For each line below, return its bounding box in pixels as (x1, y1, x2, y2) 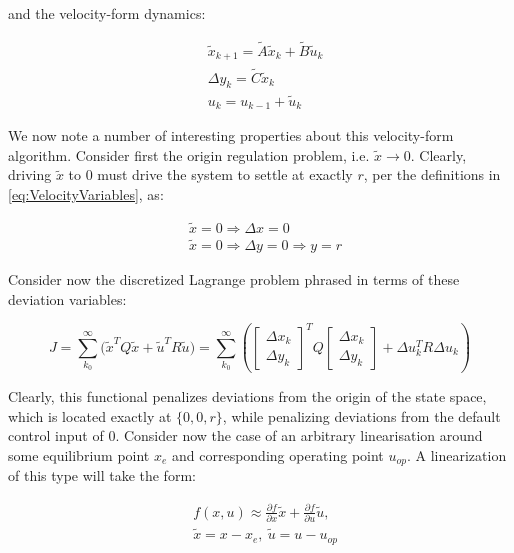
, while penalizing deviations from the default (222, 405, 501, 426)
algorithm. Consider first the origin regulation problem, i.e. (8, 144, 370, 165)
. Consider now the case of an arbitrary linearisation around (115, 425, 483, 446)
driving (8, 164, 52, 185)
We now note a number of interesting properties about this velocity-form (8, 125, 454, 146)
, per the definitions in (363, 164, 501, 185)
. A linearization (406, 444, 507, 465)
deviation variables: (8, 288, 127, 309)
